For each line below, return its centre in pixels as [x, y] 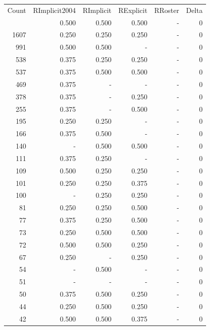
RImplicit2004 [54, 10]
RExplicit [133, 10]
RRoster [167, 10]
